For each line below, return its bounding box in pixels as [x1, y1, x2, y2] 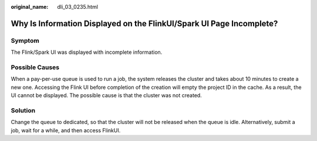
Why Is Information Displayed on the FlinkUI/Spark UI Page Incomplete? [11, 18, 278, 29]
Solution [11, 106, 36, 114]
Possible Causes [11, 63, 60, 71]
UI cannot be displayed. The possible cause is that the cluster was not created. [11, 92, 202, 99]
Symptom [11, 36, 39, 44]
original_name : [11, 4, 49, 10]
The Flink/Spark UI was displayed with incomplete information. [11, 49, 163, 56]
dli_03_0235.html [57, 4, 98, 10]
